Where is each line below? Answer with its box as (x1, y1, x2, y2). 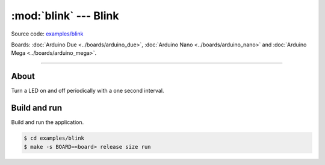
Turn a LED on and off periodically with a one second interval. (11, 87, 164, 95)
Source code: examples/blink (11, 30, 84, 37)
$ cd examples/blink (23, 135, 84, 142)
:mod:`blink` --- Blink (11, 9, 119, 22)
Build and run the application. (11, 119, 84, 126)
